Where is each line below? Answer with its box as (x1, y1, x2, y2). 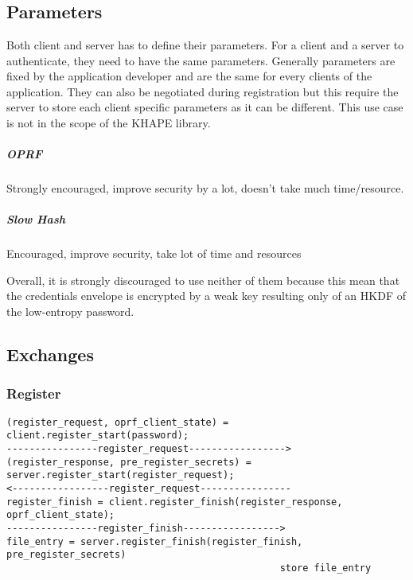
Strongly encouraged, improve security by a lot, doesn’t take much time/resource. (6, 180, 404, 197)
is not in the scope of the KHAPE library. (6, 114, 211, 130)
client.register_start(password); (6, 430, 189, 442)
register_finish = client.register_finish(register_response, (6, 496, 343, 508)
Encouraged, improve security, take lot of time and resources (6, 245, 302, 262)
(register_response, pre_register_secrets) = (6, 456, 251, 468)
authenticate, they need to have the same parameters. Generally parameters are (6, 52, 395, 68)
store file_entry (279, 562, 372, 574)
